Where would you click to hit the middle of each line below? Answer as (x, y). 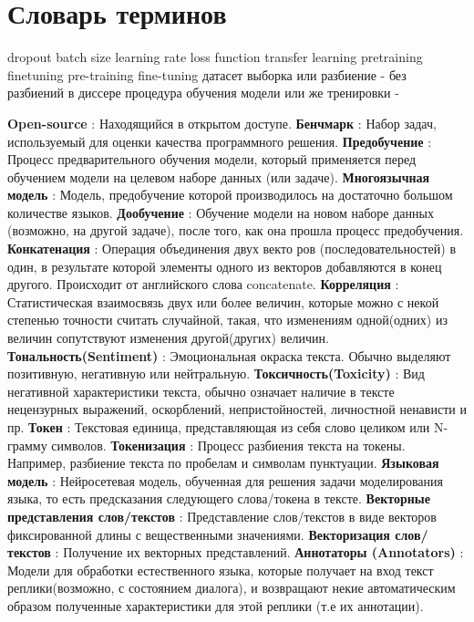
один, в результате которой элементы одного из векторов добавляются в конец (225, 266)
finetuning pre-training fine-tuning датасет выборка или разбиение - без (207, 74)
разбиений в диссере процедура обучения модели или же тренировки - (203, 93)
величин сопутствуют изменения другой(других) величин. (168, 338)
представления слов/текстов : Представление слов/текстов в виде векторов (222, 516)
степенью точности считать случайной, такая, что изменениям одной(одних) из (227, 320)
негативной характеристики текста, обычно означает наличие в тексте (201, 391)
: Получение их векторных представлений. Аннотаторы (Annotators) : (259, 552)
